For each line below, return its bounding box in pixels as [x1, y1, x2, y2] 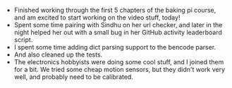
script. [13, 36, 33, 44]
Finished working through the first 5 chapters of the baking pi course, [13, 6, 216, 14]
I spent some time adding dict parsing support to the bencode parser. [13, 43, 216, 51]
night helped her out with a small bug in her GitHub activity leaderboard [13, 28, 222, 36]
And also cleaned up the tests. [13, 50, 103, 59]
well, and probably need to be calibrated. [13, 73, 134, 81]
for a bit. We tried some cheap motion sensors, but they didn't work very [13, 66, 226, 73]
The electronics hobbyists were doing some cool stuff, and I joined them [13, 58, 224, 66]
